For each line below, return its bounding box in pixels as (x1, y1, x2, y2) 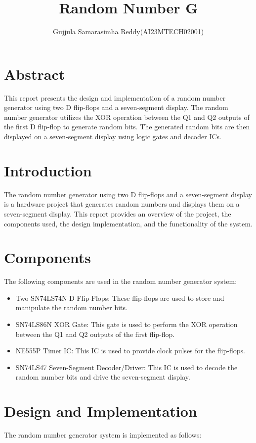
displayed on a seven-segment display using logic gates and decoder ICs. (4, 131, 221, 142)
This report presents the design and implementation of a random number (4, 92, 226, 103)
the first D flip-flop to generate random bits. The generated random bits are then (4, 121, 250, 132)
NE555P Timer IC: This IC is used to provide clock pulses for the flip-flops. (15, 345, 245, 356)
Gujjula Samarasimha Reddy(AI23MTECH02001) (53, 26, 204, 37)
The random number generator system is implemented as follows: (4, 430, 202, 440)
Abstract (4, 63, 65, 84)
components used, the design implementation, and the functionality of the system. (4, 218, 253, 228)
